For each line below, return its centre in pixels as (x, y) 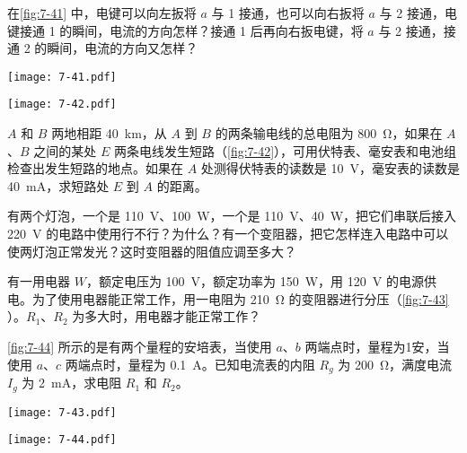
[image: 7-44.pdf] (62, 440)
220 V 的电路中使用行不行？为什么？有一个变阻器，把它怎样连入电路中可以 (228, 234)
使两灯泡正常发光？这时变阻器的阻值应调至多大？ (152, 251)
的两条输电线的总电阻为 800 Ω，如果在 (329, 133)
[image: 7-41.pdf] (62, 77)
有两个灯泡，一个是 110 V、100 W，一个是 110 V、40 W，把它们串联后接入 (232, 216)
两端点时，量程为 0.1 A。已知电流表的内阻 (190, 364)
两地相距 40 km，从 (109, 133)
